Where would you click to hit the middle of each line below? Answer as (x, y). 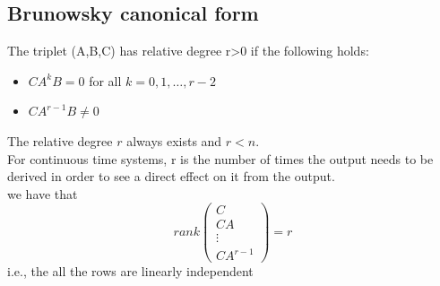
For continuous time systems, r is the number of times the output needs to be (220, 158)
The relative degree (60, 140)
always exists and (174, 140)
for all (105, 80)
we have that (43, 193)
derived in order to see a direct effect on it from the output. (171, 176)
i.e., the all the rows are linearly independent (130, 271)
